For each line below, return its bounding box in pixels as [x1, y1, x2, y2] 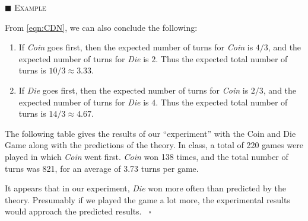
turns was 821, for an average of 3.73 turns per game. [5, 162, 199, 174]
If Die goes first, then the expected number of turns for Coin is [18, 84, 249, 96]
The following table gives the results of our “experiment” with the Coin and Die [5, 127, 296, 139]
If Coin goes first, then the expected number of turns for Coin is [18, 41, 253, 53]
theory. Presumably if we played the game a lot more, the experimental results [5, 193, 290, 206]
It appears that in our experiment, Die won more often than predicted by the [5, 182, 286, 194]
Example [14, 1, 46, 13]
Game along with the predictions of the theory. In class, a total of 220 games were [5, 139, 303, 151]
